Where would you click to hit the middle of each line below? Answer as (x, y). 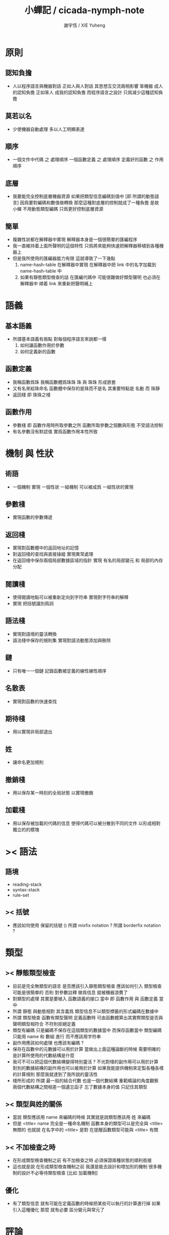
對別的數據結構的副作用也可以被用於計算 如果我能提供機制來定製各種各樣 (88, 1068)
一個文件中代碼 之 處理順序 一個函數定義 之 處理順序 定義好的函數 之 (83, 160)
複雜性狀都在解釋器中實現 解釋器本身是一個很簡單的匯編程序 (75, 239)
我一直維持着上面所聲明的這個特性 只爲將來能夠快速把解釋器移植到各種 (86, 246)
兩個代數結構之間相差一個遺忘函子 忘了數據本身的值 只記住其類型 (80, 1087)
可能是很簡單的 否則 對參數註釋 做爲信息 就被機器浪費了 (70, 992)
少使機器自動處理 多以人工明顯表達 (48, 129)
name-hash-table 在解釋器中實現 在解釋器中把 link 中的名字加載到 (88, 265)
